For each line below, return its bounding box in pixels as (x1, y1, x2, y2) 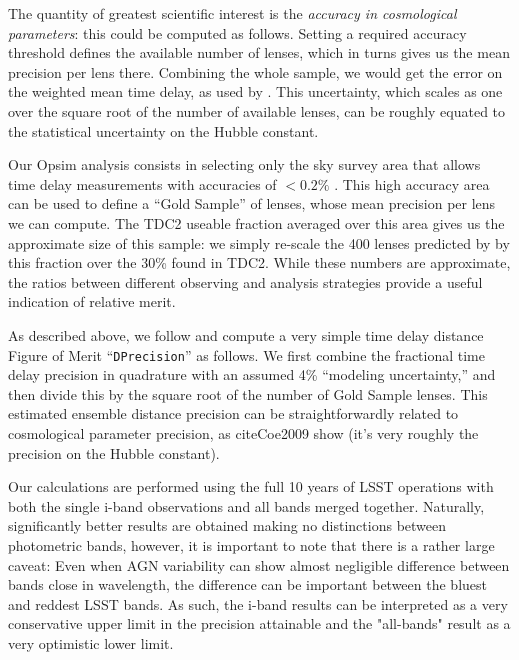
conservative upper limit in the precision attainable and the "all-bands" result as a (8, 613, 511, 634)
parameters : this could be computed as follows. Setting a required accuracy (8, 22, 467, 43)
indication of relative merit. (8, 291, 176, 312)
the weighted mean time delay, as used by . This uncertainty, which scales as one (8, 81, 503, 102)
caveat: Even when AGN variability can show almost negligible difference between (8, 554, 510, 575)
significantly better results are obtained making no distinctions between (8, 515, 447, 536)
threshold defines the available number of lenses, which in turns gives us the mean (8, 42, 510, 63)
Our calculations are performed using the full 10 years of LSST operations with (8, 476, 494, 497)
